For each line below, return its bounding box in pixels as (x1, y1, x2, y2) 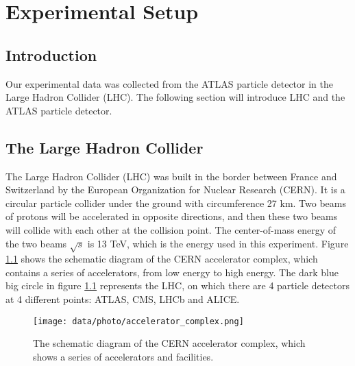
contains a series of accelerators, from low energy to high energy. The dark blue (5, 265, 339, 279)
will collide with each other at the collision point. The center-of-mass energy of (5, 222, 336, 236)
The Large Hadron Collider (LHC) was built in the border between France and (5, 169, 337, 183)
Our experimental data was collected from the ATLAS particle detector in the (5, 76, 334, 90)
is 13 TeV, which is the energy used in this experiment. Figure (87, 236, 349, 250)
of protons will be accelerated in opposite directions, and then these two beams (5, 209, 338, 223)
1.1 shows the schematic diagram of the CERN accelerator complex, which (5, 252, 318, 266)
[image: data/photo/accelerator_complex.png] (33, 316, 244, 326)
